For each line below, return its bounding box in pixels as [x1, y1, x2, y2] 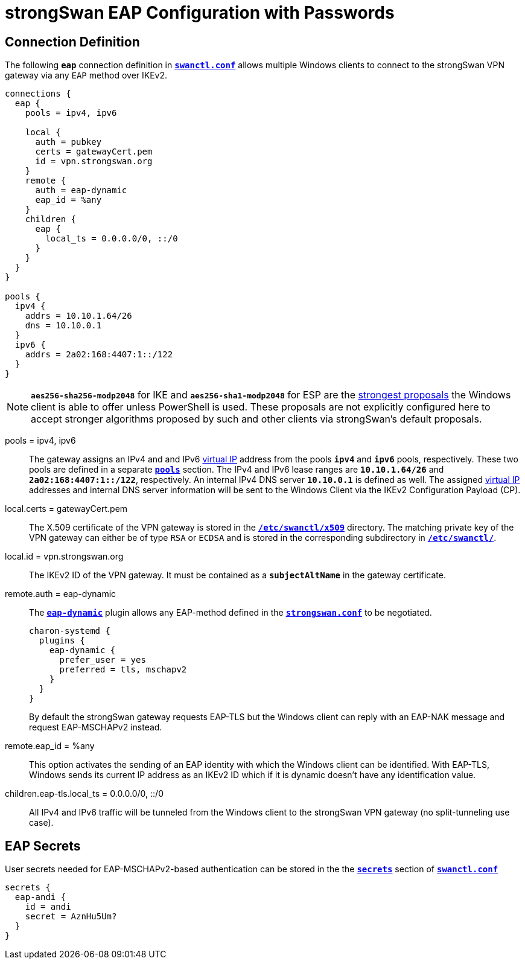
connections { [5, 89, 71, 99]
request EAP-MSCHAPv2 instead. [29, 722, 162, 733]
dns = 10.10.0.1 [25, 321, 102, 331]
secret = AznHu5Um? [25, 911, 117, 922]
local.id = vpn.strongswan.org [5, 551, 124, 562]
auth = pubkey [35, 137, 102, 147]
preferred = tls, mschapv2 [59, 665, 187, 675]
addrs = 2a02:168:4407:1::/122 [25, 350, 173, 360]
